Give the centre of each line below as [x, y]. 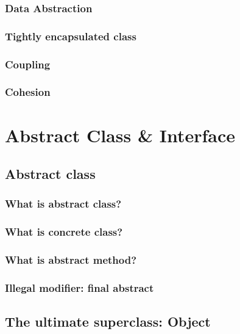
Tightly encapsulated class [71, 36]
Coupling [28, 64]
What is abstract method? [71, 260]
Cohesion [28, 92]
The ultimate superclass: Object [108, 321]
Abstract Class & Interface [120, 135]
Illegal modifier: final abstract [79, 287]
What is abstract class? [63, 204]
